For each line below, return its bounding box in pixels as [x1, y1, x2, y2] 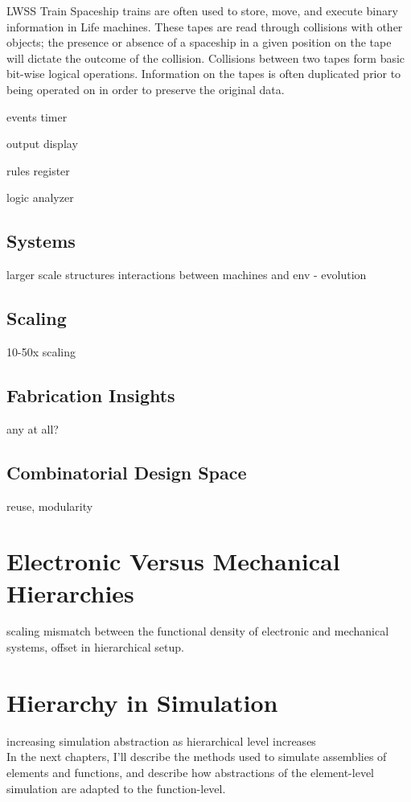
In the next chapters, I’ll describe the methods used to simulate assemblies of [6, 748, 387, 765]
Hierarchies [6, 576, 134, 609]
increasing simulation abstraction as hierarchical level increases [6, 732, 316, 749]
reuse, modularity [6, 497, 93, 514]
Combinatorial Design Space [6, 459, 247, 484]
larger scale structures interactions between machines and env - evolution [6, 266, 367, 283]
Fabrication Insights [6, 382, 175, 407]
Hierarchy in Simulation [6, 685, 278, 718]
